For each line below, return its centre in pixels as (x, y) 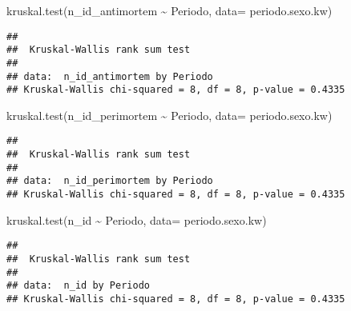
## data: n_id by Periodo (78, 286)
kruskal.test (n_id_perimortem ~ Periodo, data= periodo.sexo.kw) (169, 115)
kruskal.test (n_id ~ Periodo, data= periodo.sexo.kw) (137, 219)
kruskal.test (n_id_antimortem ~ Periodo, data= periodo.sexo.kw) (169, 10)
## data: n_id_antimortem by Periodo (110, 76)
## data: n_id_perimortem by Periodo (110, 181)
